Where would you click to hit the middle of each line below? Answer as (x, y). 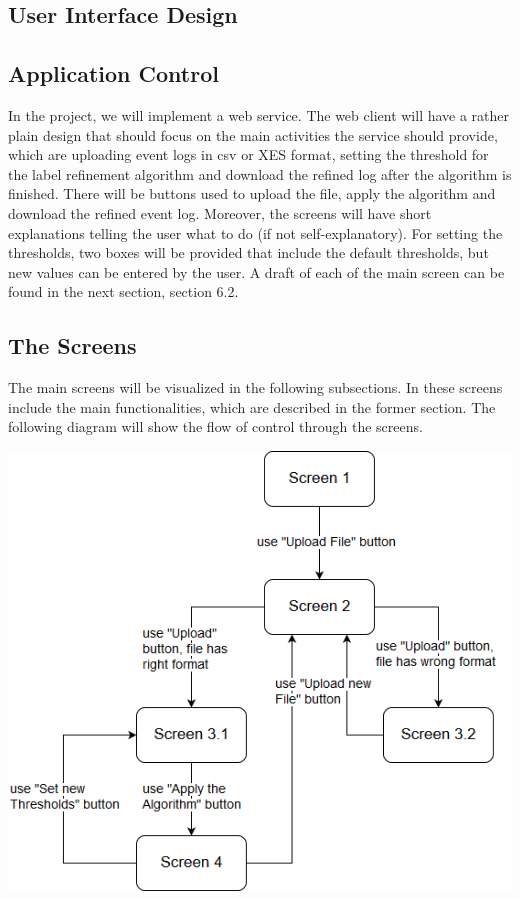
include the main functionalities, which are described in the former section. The (252, 406)
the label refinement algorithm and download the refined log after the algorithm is (260, 173)
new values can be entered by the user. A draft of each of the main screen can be (256, 271)
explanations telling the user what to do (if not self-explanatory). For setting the (255, 232)
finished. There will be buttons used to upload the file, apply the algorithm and (252, 193)
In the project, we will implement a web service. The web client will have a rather (259, 114)
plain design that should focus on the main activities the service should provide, (253, 134)
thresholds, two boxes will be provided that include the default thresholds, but (248, 252)
